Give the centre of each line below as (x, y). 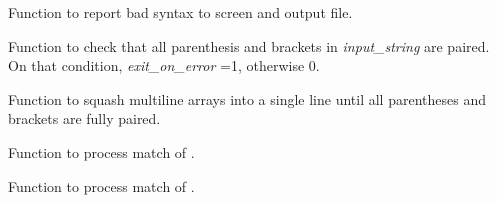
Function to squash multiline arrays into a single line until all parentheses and (247, 98)
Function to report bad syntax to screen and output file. (180, 12)
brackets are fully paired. (84, 118)
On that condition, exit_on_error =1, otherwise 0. (164, 65)
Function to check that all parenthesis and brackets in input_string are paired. (249, 45)
